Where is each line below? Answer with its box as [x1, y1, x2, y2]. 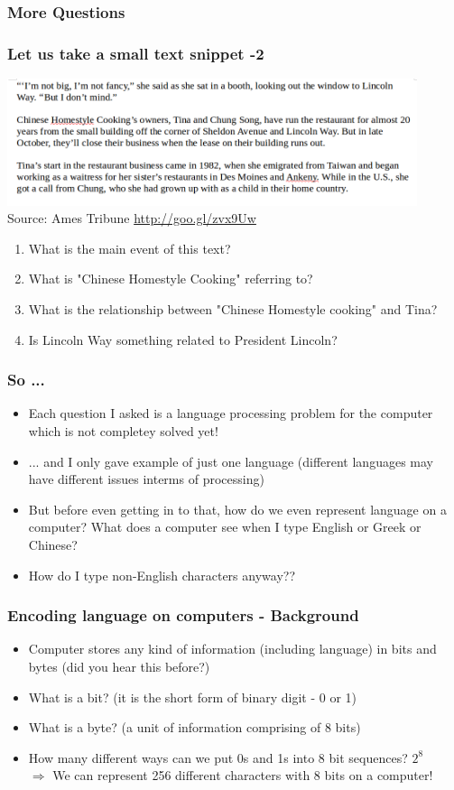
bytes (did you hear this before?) [28, 657, 210, 676]
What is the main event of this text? [28, 238, 231, 257]
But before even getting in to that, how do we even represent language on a [28, 499, 447, 518]
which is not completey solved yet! [28, 422, 218, 441]
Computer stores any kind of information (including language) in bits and [28, 639, 437, 658]
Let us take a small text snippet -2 [7, 42, 264, 64]
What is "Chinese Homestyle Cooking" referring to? [28, 269, 313, 288]
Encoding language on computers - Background [7, 604, 359, 627]
